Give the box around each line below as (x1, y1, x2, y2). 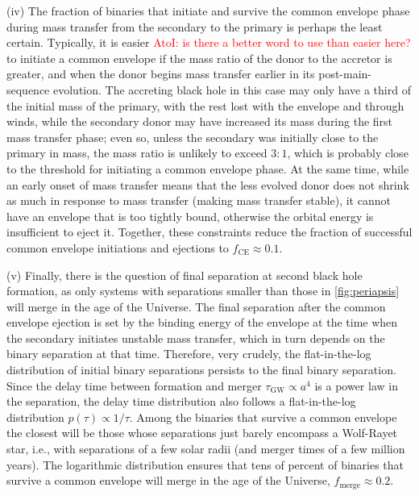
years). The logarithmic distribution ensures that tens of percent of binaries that (6, 456, 404, 473)
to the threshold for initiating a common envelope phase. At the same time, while (6, 160, 409, 177)
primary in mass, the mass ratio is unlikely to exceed (6, 144, 268, 161)
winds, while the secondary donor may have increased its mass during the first (6, 113, 393, 130)
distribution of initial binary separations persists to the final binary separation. (6, 361, 396, 378)
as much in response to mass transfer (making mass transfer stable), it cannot (6, 192, 391, 209)
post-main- (318, 65, 372, 82)
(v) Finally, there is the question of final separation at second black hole (6, 266, 363, 283)
